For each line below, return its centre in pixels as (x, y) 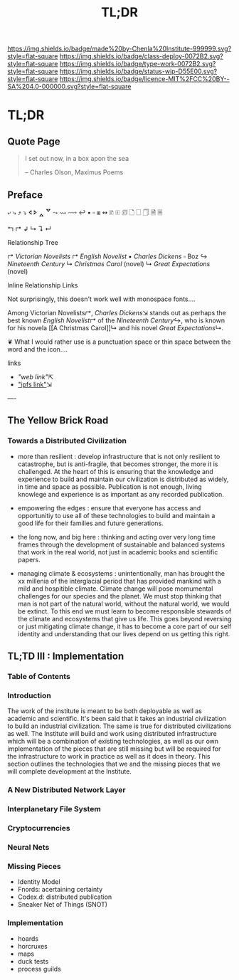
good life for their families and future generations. (90, 523)
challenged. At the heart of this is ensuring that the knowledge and (115, 471)
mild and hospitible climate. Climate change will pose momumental (115, 589)
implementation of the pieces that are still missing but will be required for (114, 749)
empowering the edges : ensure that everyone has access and (109, 508)
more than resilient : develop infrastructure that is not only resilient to (119, 456)
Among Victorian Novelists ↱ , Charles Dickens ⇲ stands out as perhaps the (117, 313)
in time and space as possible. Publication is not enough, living (110, 486)
